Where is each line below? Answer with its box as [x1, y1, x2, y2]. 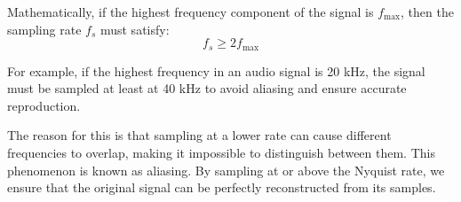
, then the [401, 3, 454, 20]
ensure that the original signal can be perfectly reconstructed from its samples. [7, 178, 436, 197]
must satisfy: [99, 19, 170, 38]
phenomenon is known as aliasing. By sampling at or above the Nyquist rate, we [7, 160, 445, 179]
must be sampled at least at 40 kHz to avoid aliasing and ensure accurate [7, 79, 407, 97]
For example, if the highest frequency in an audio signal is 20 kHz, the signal [7, 61, 425, 80]
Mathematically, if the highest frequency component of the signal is [7, 3, 374, 20]
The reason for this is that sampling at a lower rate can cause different [7, 126, 392, 144]
